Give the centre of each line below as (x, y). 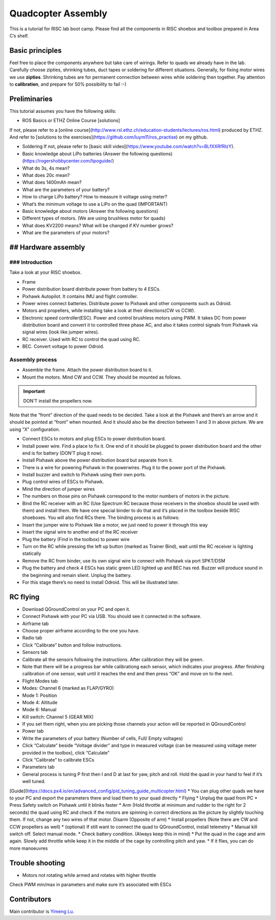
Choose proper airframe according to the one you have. (81, 631)
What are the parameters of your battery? (66, 189)
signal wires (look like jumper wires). (61, 332)
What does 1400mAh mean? (52, 183)
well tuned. (34, 782)
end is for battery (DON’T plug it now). (63, 453)
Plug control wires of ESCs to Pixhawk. (63, 482)
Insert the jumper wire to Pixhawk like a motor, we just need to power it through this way (115, 525)
